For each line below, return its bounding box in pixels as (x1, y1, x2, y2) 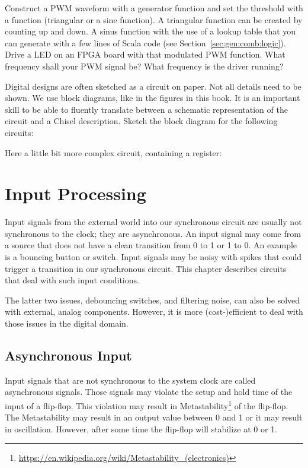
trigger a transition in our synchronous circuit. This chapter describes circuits (5, 262, 287, 274)
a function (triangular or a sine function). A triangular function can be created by (5, 13, 303, 26)
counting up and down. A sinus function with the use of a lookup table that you (5, 25, 296, 37)
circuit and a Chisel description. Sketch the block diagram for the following (5, 115, 278, 127)
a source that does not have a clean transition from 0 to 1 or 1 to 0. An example (5, 239, 297, 251)
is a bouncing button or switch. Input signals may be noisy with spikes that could (5, 251, 302, 263)
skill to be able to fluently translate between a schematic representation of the (5, 103, 288, 115)
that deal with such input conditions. (5, 274, 139, 286)
